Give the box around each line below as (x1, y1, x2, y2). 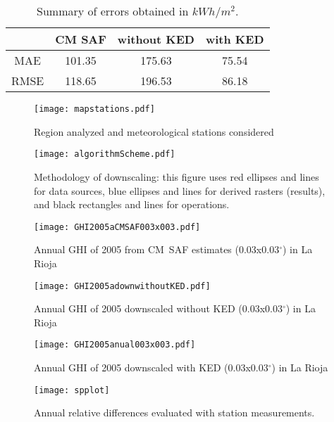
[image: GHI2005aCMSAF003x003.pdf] (34, 222, 201, 232)
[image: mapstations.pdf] (34, 104, 155, 114)
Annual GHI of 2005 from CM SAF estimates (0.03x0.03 (34, 242, 280, 257)
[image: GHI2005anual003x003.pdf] (34, 340, 196, 350)
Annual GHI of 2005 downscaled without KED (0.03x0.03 (34, 301, 283, 316)
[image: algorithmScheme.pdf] (34, 149, 175, 160)
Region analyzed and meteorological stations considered (34, 124, 274, 139)
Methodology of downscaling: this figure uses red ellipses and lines (34, 169, 319, 184)
